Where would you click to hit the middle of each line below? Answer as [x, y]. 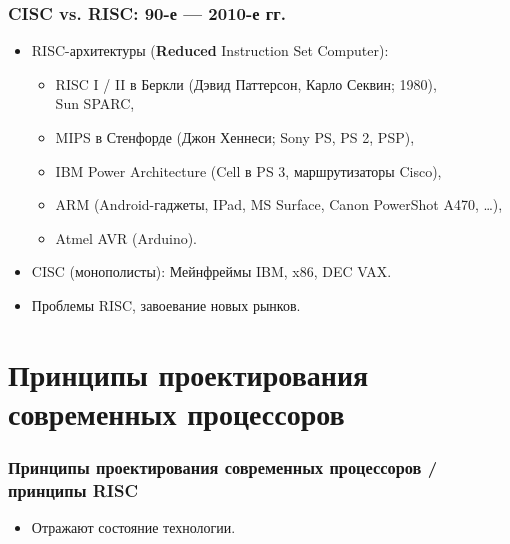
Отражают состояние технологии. [133, 527]
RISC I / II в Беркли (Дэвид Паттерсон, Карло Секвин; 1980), [246, 83]
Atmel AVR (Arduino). [126, 237]
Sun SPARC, [95, 103]
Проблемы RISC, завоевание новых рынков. [166, 304]
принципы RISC [73, 489]
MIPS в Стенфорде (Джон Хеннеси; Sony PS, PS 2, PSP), [235, 137]
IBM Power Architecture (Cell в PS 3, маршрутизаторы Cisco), [248, 170]
